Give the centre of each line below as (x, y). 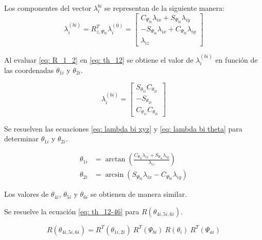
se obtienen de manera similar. (138, 194)
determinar (21, 139)
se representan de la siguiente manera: (164, 8)
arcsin (115, 175)
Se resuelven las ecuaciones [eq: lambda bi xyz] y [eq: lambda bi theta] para (123, 128)
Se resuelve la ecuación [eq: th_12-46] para (72, 211)
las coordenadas (29, 70)
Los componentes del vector (48, 8)
